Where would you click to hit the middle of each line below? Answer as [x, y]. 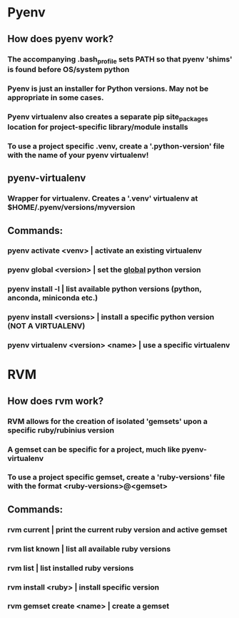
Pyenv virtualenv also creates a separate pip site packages [108, 117]
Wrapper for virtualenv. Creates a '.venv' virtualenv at [103, 198]
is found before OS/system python [68, 69]
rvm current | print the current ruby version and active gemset [117, 530]
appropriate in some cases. [56, 97]
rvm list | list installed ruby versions [71, 568]
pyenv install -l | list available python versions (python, [105, 289]
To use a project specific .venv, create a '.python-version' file [116, 146]
